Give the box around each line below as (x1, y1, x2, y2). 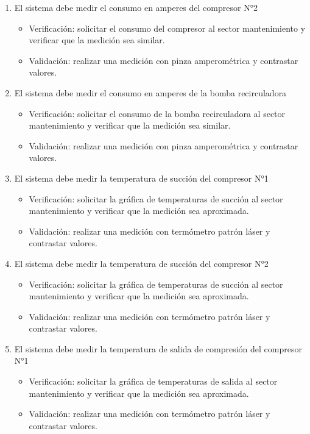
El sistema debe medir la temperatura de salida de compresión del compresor (14, 342, 302, 355)
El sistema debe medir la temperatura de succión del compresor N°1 (14, 171, 269, 184)
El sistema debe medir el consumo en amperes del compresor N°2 (14, 1, 258, 13)
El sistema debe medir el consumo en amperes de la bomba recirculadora (14, 86, 287, 99)
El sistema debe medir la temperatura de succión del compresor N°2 (14, 257, 269, 269)
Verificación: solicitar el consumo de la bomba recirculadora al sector (29, 107, 286, 119)
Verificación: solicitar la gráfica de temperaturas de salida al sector (29, 375, 278, 388)
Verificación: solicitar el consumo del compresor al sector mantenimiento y (29, 21, 306, 34)
